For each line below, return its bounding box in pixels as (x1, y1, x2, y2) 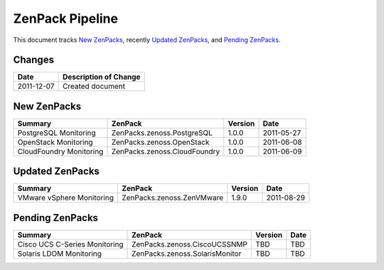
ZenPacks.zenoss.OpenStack (111, 137, 210, 147)
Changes (13, 54, 55, 66)
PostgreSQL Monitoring (17, 128, 96, 138)
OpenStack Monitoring (17, 137, 93, 147)
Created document (62, 82, 126, 92)
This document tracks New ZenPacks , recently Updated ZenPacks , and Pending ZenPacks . (13, 36, 281, 44)
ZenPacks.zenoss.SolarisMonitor (132, 249, 242, 259)
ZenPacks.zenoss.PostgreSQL (111, 128, 213, 138)
